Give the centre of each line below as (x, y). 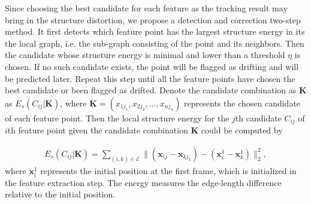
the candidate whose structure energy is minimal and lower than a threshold (145, 55)
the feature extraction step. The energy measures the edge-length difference (143, 182)
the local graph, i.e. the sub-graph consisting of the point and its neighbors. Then (155, 43)
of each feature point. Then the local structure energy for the (117, 118)
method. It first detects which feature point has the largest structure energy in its (155, 31)
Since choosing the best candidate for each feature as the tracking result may (146, 8)
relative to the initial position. (60, 194)
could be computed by (242, 130)
